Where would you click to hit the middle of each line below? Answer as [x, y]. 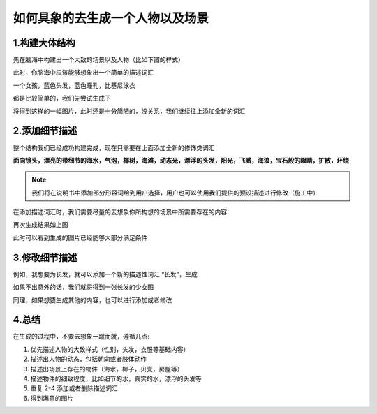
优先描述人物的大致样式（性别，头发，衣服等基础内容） [110, 349]
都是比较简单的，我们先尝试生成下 [62, 98]
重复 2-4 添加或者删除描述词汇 [74, 388]
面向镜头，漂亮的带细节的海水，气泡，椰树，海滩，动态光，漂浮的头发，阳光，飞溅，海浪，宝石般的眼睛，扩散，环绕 [181, 160]
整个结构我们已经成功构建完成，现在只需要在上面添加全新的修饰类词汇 [114, 147]
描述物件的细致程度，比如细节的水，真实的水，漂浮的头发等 [116, 379]
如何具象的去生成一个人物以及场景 [111, 18]
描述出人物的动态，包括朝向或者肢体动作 [88, 359]
